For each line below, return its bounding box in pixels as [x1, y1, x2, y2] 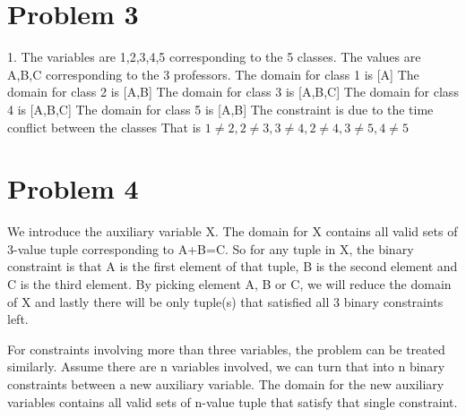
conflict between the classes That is [7, 117, 202, 136]
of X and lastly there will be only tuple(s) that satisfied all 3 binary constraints [7, 292, 444, 311]
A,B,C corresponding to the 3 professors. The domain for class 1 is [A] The [7, 64, 419, 83]
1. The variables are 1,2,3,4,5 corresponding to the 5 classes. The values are [7, 47, 421, 66]
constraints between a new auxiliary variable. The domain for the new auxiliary [7, 374, 444, 393]
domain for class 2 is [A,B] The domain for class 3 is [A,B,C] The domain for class [7, 82, 459, 101]
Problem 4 [7, 170, 139, 207]
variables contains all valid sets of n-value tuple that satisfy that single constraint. [7, 392, 458, 411]
